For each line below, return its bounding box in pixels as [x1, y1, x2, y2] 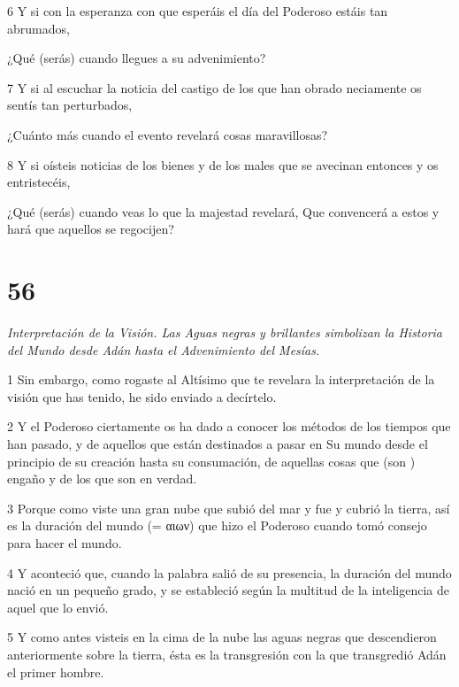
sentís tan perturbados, [7, 96, 133, 114]
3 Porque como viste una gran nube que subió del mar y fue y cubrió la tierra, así [7, 498, 450, 517]
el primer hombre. [7, 662, 104, 681]
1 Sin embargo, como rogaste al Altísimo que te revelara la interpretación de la [7, 370, 435, 389]
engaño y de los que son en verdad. [7, 469, 197, 488]
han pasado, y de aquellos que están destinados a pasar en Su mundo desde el [7, 435, 428, 453]
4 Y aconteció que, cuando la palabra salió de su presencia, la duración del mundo [7, 563, 452, 582]
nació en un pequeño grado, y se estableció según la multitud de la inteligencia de [7, 581, 449, 599]
